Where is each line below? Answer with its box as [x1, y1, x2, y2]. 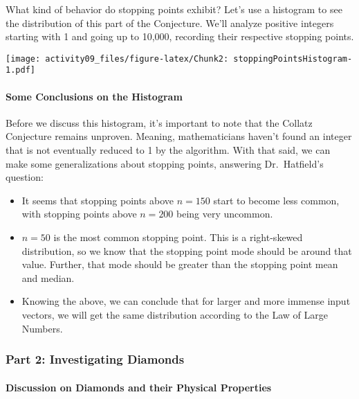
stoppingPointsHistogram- [233, 53, 353, 64]
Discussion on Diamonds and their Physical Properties [6, 380, 272, 394]
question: [6, 170, 44, 184]
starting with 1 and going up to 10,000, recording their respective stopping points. [6, 29, 354, 44]
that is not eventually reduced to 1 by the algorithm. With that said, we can [6, 143, 331, 157]
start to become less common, [213, 193, 340, 207]
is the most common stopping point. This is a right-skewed [53, 230, 303, 245]
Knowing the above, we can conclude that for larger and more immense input [21, 294, 351, 308]
